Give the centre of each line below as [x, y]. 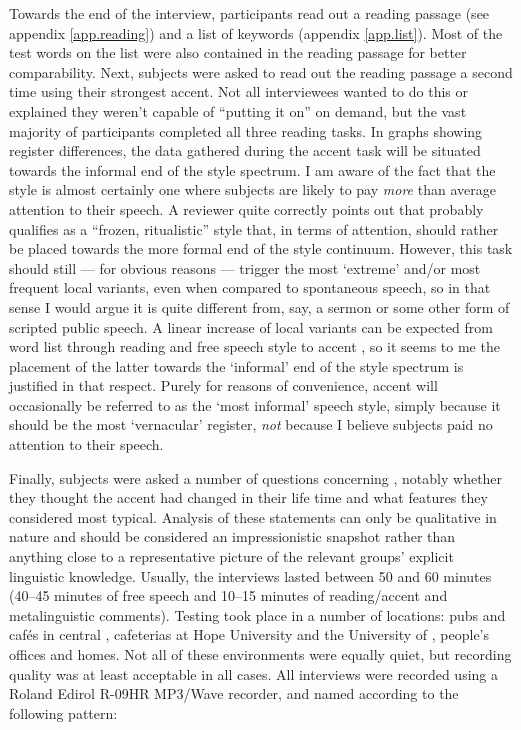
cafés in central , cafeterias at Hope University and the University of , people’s [249, 634]
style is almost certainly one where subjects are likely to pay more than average [252, 189]
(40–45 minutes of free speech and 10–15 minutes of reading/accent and [228, 595]
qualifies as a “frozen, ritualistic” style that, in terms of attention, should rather [254, 228]
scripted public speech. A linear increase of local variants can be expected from [251, 326]
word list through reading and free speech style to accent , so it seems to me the [254, 346]
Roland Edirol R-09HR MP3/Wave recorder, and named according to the [234, 693]
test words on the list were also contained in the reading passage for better [238, 52]
